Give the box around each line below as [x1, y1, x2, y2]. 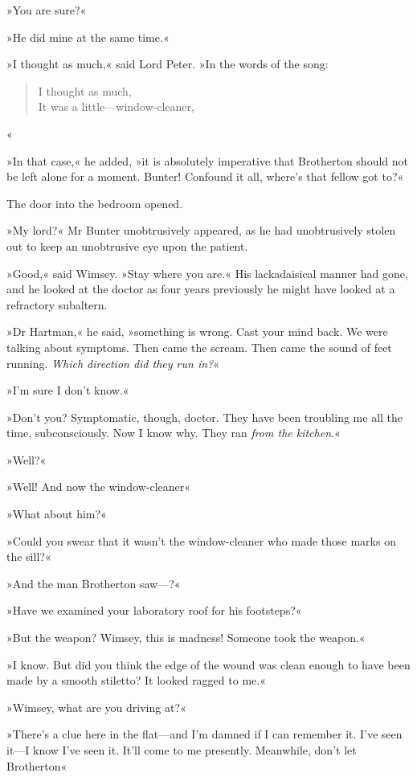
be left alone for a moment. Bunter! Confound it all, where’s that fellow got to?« [6, 168, 404, 185]
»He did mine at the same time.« [6, 28, 170, 45]
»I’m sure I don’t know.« [6, 382, 129, 399]
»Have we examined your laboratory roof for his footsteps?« [6, 602, 302, 619]
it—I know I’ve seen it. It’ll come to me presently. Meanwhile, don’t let [6, 742, 357, 758]
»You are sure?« [6, 2, 87, 18]
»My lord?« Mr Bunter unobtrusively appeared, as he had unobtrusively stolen [6, 222, 396, 239]
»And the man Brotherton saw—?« [6, 575, 181, 591]
